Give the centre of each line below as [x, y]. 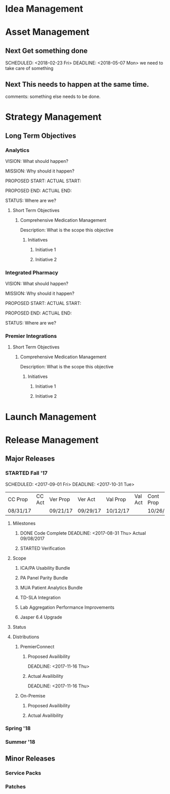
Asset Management [47, 32]
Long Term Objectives [41, 136]
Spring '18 [18, 729]
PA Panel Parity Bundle [44, 578]
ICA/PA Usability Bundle [45, 568]
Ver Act [87, 499]
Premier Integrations [31, 336]
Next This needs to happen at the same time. [77, 84]
